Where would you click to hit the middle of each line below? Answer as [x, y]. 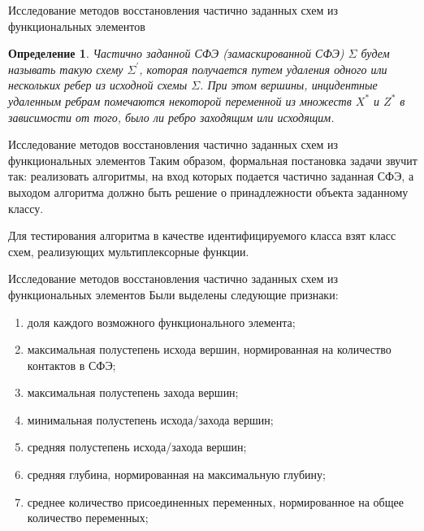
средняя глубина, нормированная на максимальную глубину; [176, 474]
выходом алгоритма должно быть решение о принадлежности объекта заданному [208, 192]
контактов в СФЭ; [71, 365]
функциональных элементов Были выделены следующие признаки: [173, 294]
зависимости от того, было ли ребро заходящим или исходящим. [171, 117]
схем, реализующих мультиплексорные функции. [129, 251]
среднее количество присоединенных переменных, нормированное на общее [215, 501]
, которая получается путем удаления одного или [263, 69]
